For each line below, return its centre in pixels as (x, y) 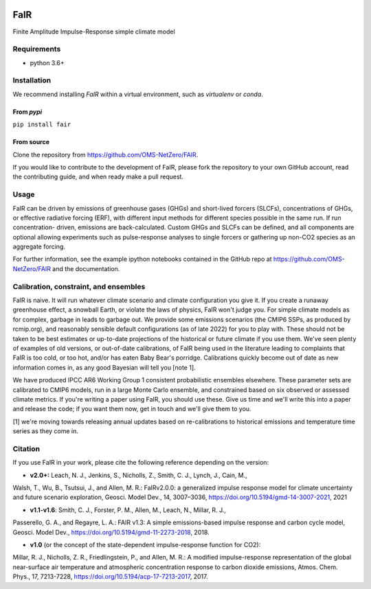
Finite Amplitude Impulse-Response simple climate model (94, 32)
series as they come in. (46, 431)
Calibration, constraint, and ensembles (79, 286)
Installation (32, 80)
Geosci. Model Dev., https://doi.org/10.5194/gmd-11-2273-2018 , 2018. (111, 532)
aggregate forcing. (39, 246)
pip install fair (42, 125)
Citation (26, 448)
